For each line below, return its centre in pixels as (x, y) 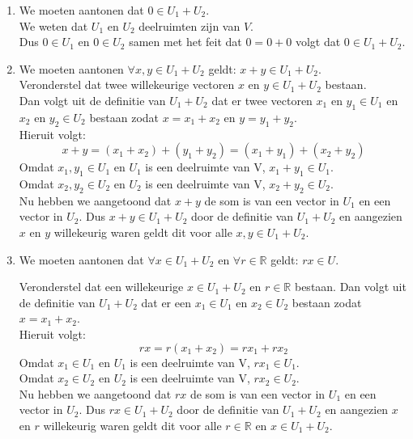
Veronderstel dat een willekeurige (101, 287)
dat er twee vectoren (262, 100)
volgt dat (318, 42)
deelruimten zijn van (189, 25)
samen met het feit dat (185, 42)
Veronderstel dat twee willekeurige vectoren (127, 84)
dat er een (166, 302)
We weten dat (53, 25)
